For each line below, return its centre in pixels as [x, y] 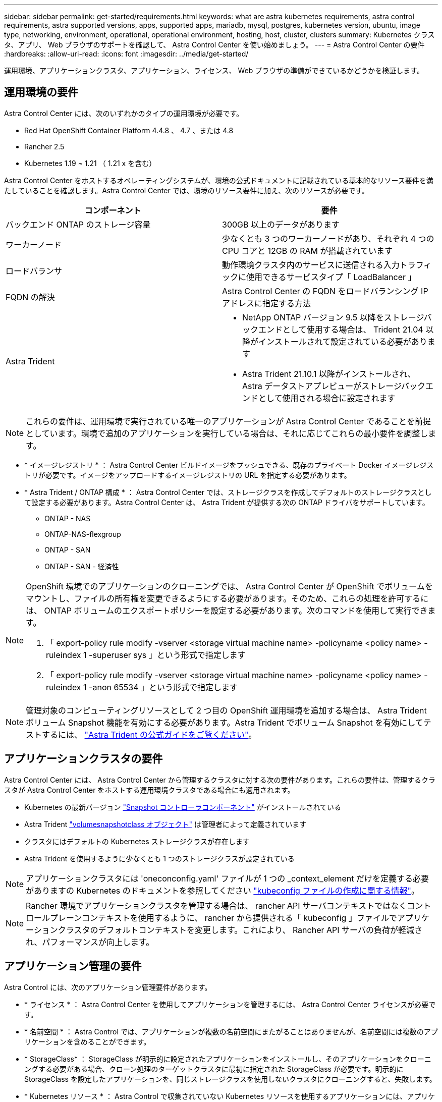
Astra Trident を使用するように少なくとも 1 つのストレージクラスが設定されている [159, 858]
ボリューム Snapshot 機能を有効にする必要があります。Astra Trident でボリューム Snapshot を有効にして [225, 722]
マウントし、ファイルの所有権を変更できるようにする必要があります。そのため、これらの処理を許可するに [227, 598]
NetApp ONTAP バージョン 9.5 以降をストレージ [333, 317]
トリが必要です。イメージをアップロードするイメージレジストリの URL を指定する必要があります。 [188, 475]
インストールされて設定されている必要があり [343, 341]
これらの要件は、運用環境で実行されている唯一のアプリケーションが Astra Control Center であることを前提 [228, 421]
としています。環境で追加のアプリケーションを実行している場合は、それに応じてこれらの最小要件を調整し [227, 433]
